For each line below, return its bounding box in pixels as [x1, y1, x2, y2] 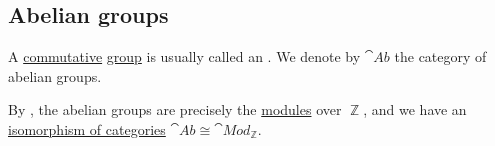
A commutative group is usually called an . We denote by [8, 46, 361, 67]
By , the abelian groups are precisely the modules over [8, 99, 342, 120]
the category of [394, 46, 487, 67]
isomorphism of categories [8, 118, 166, 139]
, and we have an [363, 99, 467, 120]
